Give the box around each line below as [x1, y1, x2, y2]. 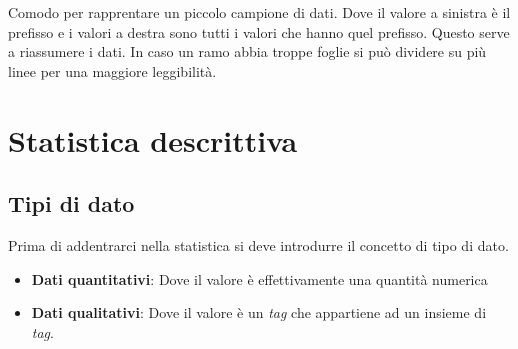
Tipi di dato [8, 188, 135, 219]
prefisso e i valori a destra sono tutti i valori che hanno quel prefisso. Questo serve [8, 21, 510, 42]
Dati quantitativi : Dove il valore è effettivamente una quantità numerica [31, 268, 488, 289]
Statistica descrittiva [8, 119, 298, 160]
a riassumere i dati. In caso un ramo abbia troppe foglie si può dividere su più [8, 41, 487, 62]
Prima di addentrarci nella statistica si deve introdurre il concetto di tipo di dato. [8, 234, 509, 255]
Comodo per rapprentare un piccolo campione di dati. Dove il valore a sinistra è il [8, 2, 511, 22]
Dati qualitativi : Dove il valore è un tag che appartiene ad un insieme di [31, 302, 487, 323]
